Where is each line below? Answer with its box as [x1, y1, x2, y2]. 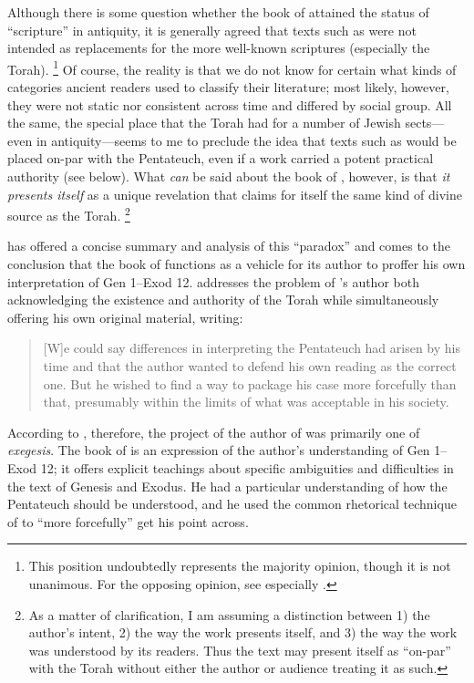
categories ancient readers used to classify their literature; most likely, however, [7, 78, 449, 97]
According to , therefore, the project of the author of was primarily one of [7, 422, 420, 441]
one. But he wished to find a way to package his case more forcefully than [43, 374, 457, 393]
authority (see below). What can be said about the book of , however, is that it [7, 167, 450, 185]
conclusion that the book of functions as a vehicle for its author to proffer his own [7, 254, 466, 274]
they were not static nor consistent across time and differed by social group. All [7, 95, 452, 114]
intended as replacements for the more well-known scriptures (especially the [7, 38, 430, 57]
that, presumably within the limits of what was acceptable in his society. [43, 392, 449, 411]
